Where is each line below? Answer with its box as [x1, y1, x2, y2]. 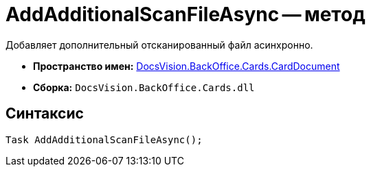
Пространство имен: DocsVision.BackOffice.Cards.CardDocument [33, 60, 340, 72]
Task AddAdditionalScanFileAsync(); [5, 134, 203, 145]
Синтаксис [5, 105, 84, 123]
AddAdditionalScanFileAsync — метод [5, 3, 366, 26]
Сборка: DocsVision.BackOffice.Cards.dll [33, 81, 255, 93]
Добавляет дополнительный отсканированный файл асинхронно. [5, 38, 313, 51]
